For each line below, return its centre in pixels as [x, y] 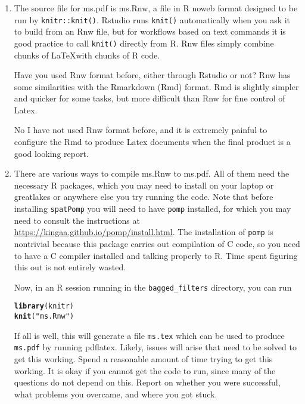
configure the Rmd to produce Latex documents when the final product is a [152, 142]
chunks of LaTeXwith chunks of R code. [87, 55]
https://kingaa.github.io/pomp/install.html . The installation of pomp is [144, 232]
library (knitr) [44, 306]
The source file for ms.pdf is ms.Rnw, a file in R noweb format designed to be [156, 8]
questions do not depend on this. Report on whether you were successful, [147, 382]
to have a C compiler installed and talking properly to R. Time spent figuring [156, 255]
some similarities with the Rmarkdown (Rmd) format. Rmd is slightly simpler [156, 86]
